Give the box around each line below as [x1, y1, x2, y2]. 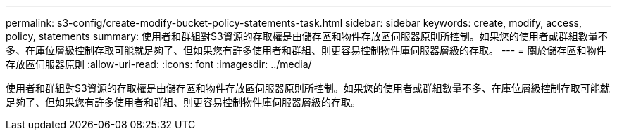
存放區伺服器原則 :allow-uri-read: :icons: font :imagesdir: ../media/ [6, 58, 312, 70]
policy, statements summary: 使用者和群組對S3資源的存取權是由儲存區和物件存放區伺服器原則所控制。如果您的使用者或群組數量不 [6, 30, 608, 42]
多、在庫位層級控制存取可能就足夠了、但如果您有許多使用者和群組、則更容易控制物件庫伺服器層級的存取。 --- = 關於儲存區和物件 [6, 44, 606, 56]
